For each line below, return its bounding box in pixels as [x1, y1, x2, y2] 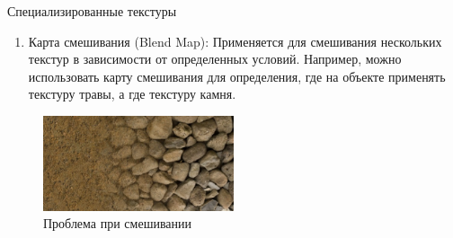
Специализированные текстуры [7, 2, 177, 20]
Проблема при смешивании [43, 214, 192, 233]
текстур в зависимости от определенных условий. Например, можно [28, 49, 402, 68]
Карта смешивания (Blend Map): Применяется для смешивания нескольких [28, 31, 442, 50]
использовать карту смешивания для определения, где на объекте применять [28, 66, 446, 85]
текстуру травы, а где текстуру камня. [28, 84, 236, 103]
